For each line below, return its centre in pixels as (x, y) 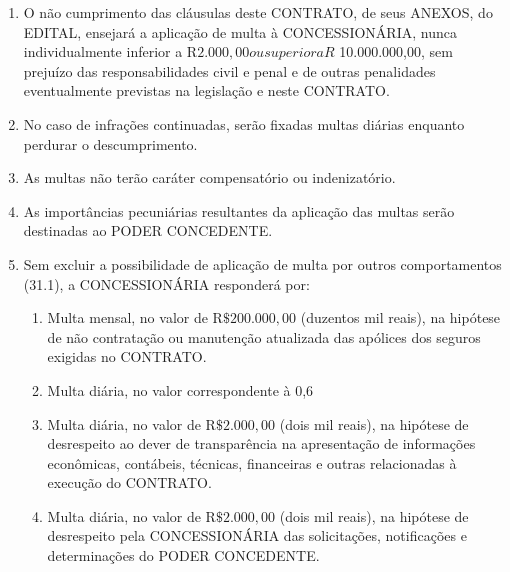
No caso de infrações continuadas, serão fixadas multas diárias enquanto (244, 123)
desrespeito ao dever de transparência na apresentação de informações (261, 443)
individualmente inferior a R (110, 51)
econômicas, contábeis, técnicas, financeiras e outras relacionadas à (252, 462)
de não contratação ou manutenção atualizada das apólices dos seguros (264, 336)
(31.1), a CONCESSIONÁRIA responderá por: (166, 283)
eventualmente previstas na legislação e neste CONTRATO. (206, 90)
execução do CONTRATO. (129, 482)
